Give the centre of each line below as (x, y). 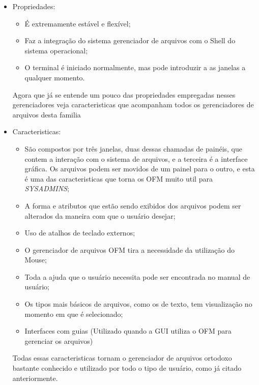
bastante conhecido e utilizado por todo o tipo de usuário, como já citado (127, 368)
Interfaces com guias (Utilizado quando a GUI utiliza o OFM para (128, 331)
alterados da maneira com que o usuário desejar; (100, 215)
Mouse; (36, 260)
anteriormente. (35, 378)
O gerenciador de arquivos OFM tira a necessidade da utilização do (130, 249)
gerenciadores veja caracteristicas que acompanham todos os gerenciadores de (133, 105)
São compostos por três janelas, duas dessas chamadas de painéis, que (134, 148)
